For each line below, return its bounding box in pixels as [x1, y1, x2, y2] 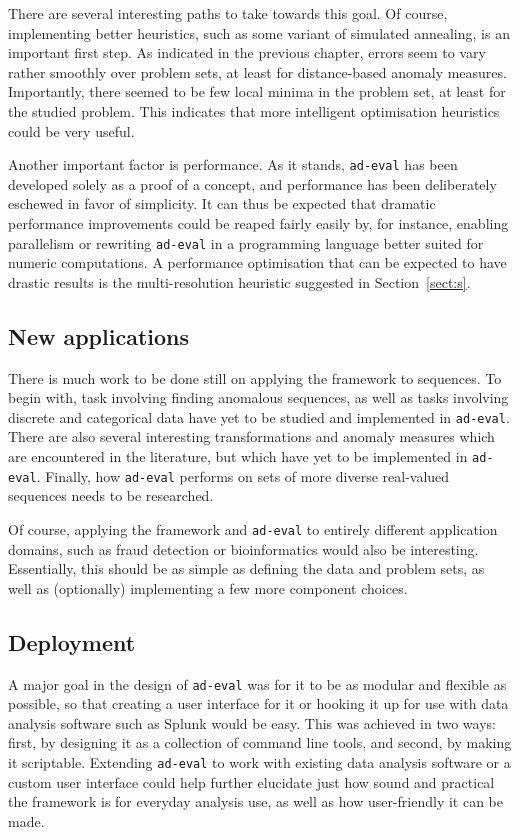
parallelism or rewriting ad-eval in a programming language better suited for [8, 232, 484, 253]
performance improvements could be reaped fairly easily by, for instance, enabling [8, 213, 509, 233]
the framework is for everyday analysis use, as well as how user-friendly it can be [8, 791, 504, 812]
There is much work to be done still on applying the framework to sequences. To [8, 367, 502, 388]
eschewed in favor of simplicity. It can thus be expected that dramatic [8, 193, 436, 214]
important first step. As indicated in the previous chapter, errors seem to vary [8, 42, 486, 63]
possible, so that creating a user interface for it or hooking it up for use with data [8, 693, 509, 714]
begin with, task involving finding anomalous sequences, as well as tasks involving [8, 387, 509, 408]
